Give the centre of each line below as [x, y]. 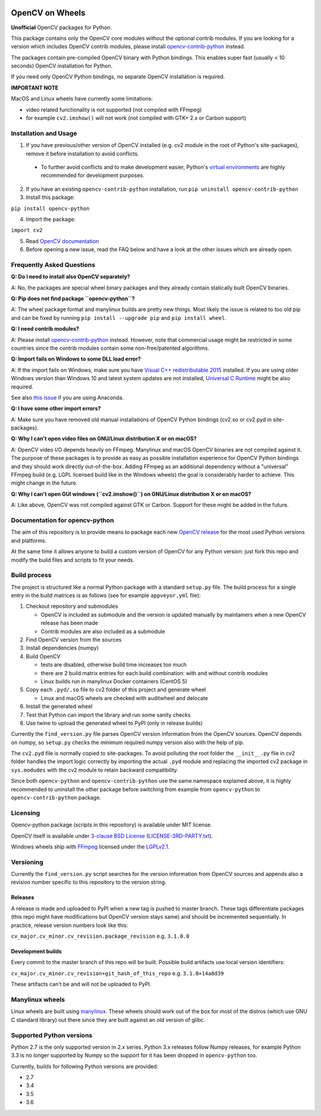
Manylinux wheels [38, 999]
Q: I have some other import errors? [56, 409]
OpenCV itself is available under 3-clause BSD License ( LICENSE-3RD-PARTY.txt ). [112, 836]
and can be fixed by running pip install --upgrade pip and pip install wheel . [119, 318]
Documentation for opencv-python [62, 520]
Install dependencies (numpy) [62, 648]
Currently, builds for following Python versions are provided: [85, 1066]
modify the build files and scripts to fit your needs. [73, 559]
